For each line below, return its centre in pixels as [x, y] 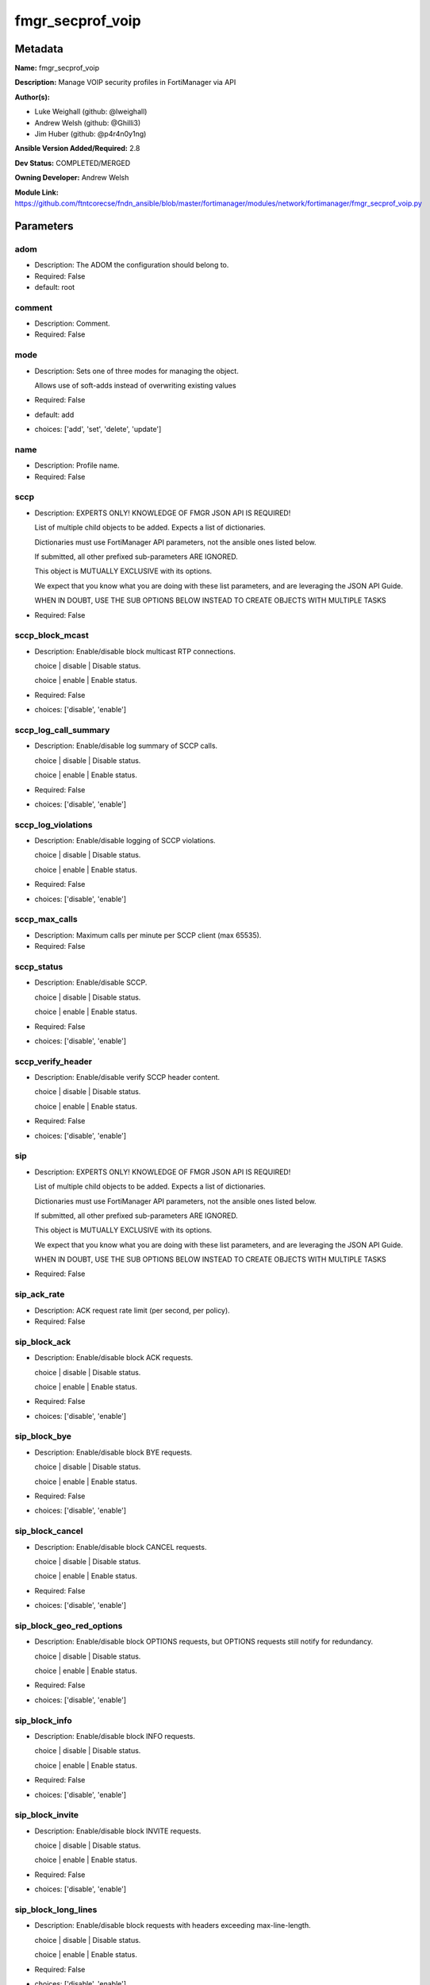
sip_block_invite [47, 1815]
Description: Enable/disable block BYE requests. [113, 1452]
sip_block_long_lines [56, 1910]
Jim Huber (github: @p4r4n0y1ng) [90, 134]
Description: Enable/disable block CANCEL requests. [121, 1547]
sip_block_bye [43, 1436]
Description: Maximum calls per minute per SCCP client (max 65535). [148, 935]
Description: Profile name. [77, 465]
